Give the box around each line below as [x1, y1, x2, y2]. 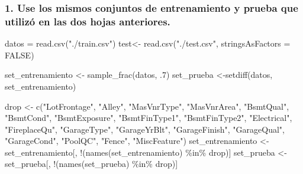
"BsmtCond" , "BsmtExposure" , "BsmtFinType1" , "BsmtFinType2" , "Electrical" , [5, 111, 292, 124]
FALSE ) [5, 48, 34, 61]
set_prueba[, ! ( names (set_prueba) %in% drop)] [5, 157, 178, 170]
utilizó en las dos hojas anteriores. [5, 14, 170, 28]
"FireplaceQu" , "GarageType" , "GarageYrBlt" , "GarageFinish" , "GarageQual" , [5, 123, 285, 135]
